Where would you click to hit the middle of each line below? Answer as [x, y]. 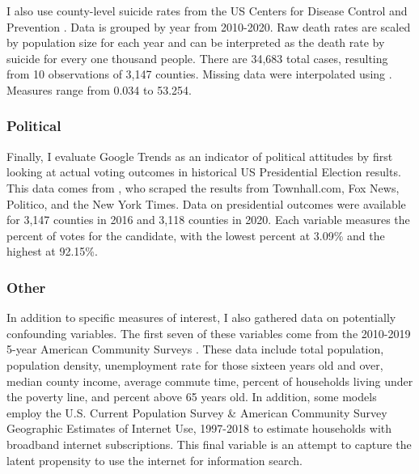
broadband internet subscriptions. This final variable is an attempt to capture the [209, 444]
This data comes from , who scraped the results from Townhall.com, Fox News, [203, 187]
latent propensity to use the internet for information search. [155, 460]
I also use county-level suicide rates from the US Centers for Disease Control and [207, 11]
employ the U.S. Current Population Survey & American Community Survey [197, 412]
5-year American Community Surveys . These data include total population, [195, 349]
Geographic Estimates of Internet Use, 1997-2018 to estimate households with [199, 428]
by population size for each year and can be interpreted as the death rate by [196, 42]
